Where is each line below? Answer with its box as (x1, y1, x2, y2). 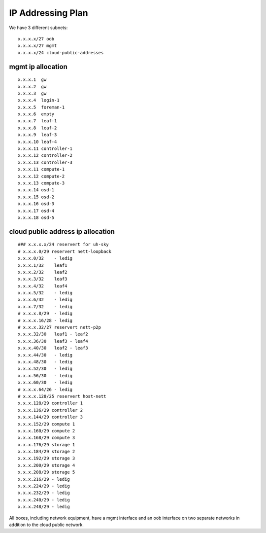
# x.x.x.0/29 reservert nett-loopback (18, 249, 112, 254)
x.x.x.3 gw (18, 90, 47, 96)
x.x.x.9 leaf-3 (18, 132, 57, 138)
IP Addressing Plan (9, 7, 88, 18)
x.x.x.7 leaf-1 (18, 118, 57, 124)
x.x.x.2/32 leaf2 (18, 269, 67, 275)
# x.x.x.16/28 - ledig (18, 318, 73, 323)
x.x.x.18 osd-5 (18, 214, 55, 220)
